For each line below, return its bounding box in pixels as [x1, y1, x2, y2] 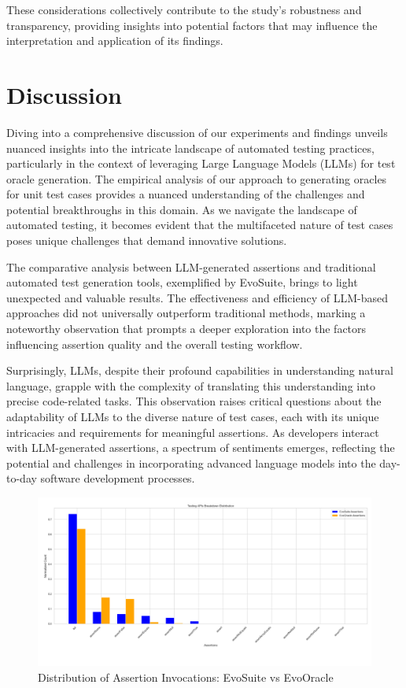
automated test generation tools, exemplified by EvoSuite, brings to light [6, 274, 358, 290]
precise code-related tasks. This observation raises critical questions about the [6, 393, 382, 409]
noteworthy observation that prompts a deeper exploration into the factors [6, 320, 367, 337]
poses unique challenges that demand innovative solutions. [6, 232, 287, 249]
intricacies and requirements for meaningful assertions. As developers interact [6, 424, 379, 440]
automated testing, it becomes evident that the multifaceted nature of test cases [6, 216, 393, 233]
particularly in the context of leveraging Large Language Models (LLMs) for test [6, 155, 396, 172]
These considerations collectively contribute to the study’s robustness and [6, 2, 362, 17]
